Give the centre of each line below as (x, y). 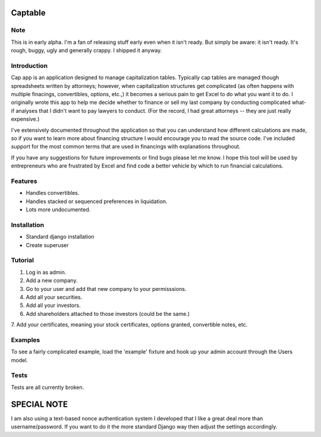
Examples (26, 340)
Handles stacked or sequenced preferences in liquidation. (97, 201)
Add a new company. (52, 281)
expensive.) (25, 119)
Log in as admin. (46, 272)
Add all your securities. (54, 297)
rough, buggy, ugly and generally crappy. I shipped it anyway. (86, 50)
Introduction (29, 65)
